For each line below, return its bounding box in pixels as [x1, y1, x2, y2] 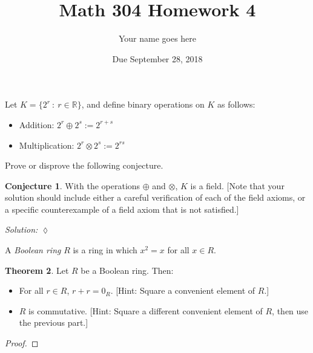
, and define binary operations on [81, 98, 205, 111]
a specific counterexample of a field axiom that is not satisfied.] [5, 202, 239, 215]
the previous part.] [19, 316, 88, 329]
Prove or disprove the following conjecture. [5, 159, 163, 172]
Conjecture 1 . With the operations [5, 179, 140, 192]
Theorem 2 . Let [5, 264, 69, 276]
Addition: [19, 118, 54, 131]
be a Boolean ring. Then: [81, 264, 174, 276]
